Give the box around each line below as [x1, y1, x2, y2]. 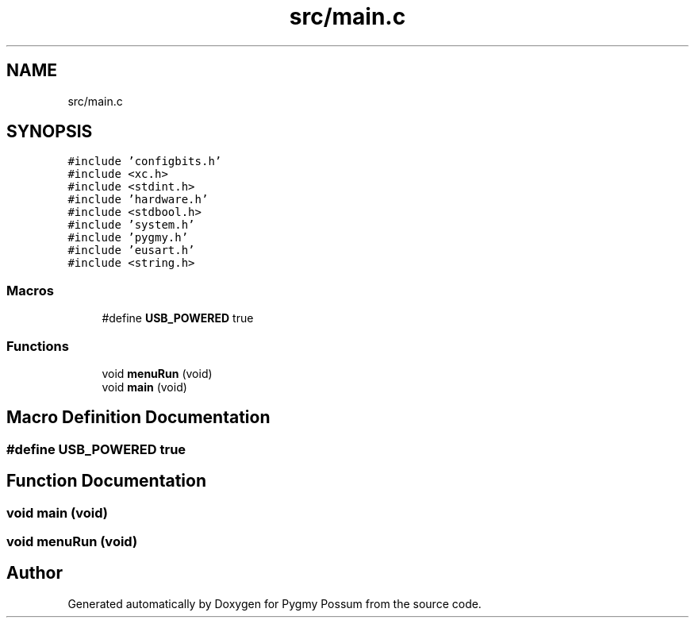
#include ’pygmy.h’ [67, 231, 189, 245]
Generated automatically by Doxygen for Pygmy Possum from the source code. [67, 596, 482, 611]
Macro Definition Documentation [6, 407, 271, 428]
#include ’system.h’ [67, 218, 195, 232]
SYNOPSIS [6, 121, 93, 142]
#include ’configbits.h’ [67, 155, 222, 168]
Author [6, 563, 63, 584]
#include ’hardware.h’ [67, 193, 209, 206]
